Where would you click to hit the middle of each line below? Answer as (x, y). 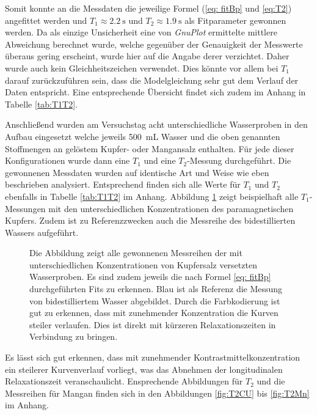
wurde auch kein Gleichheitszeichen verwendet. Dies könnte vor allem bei (142, 68)
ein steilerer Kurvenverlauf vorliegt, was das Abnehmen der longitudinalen (144, 369)
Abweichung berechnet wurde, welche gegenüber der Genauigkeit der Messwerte (154, 44)
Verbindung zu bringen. (74, 336)
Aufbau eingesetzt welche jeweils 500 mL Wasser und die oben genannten (143, 136)
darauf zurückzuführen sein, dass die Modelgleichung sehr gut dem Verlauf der (152, 80)
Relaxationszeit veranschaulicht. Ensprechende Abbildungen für (124, 381)
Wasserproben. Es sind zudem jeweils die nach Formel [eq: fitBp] (150, 277)
